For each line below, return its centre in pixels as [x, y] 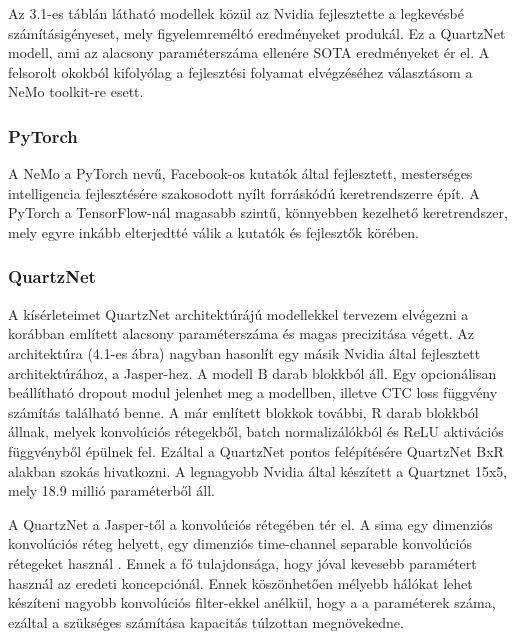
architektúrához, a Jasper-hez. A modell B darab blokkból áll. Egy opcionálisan [252, 372]
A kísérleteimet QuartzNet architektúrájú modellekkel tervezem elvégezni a [238, 313]
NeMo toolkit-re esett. [76, 91]
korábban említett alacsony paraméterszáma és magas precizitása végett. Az [241, 333]
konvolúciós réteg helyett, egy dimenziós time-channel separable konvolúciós [240, 543]
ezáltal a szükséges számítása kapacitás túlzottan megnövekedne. [206, 621]
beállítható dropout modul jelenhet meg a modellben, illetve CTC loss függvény [253, 392]
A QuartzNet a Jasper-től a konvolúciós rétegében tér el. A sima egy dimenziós [250, 523]
